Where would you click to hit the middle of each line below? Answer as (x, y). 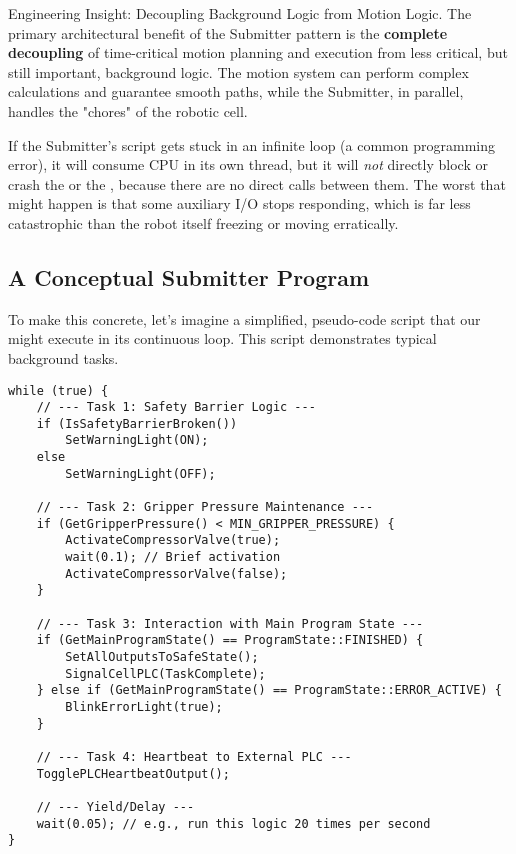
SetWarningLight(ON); (137, 440)
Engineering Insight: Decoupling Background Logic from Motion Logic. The (240, 13)
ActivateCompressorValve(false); (176, 573)
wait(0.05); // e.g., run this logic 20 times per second (233, 823)
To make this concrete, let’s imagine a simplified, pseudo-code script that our (244, 318)
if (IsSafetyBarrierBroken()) (137, 423)
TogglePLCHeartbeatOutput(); (133, 773)
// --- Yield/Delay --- (115, 806)
